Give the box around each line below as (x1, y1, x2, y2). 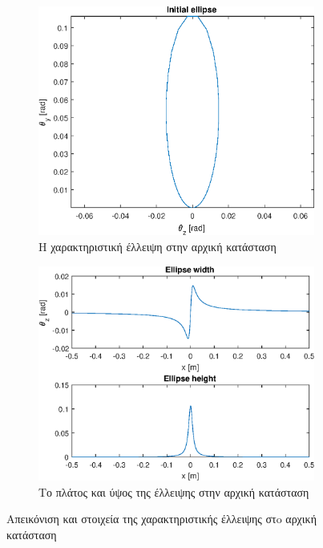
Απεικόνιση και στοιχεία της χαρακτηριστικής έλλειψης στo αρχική (6, 510, 317, 527)
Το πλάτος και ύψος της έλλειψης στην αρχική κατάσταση (38, 483, 309, 500)
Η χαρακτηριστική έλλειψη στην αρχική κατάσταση (38, 238, 277, 255)
